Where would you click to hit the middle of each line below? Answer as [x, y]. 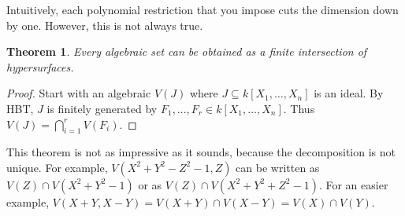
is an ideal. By [349, 93]
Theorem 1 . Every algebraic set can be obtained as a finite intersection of [187, 51]
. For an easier [353, 184]
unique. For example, [57, 167]
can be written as [278, 167]
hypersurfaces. [40, 66]
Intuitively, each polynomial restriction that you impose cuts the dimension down [202, 9]
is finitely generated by [102, 108]
